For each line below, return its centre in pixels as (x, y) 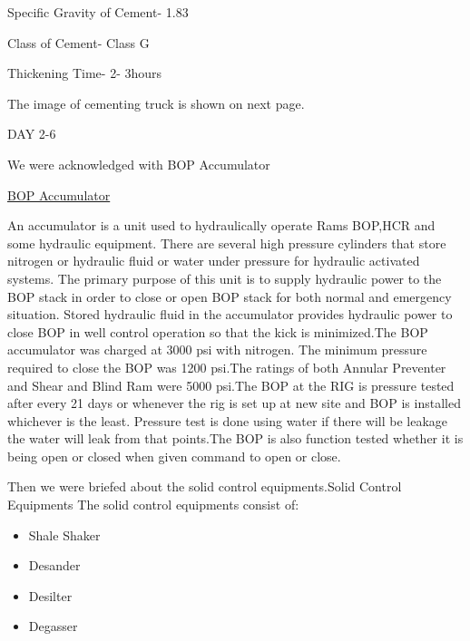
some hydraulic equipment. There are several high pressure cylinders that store (227, 243)
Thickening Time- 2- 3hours (85, 73)
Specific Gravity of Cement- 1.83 (98, 12)
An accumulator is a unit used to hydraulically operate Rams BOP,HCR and (221, 225)
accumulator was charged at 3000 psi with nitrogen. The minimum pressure (217, 350)
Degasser (53, 626)
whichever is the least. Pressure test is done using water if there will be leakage (228, 420)
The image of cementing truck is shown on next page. (156, 103)
